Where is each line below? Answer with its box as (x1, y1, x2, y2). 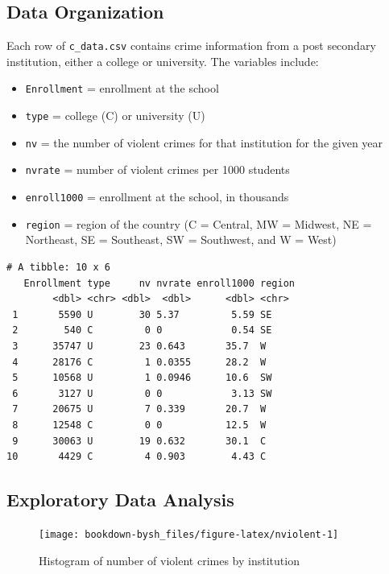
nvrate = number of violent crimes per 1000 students (25, 161, 290, 178)
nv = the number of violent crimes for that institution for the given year (25, 134, 383, 151)
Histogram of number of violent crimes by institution (39, 551, 300, 568)
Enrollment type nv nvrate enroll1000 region (23, 277, 295, 289)
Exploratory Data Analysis (6, 487, 234, 512)
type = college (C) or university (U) (25, 107, 205, 124)
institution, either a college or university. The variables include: (6, 52, 319, 69)
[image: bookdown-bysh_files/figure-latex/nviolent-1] (39, 528, 339, 540)
